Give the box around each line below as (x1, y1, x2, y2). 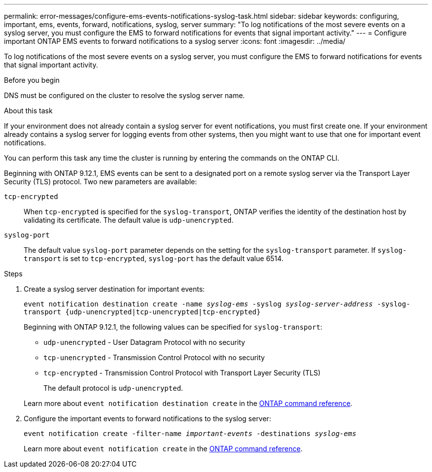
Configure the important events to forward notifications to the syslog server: (24, 414, 271, 423)
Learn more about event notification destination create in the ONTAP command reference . (24, 399, 353, 407)
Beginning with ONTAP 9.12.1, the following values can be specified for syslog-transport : (24, 323, 323, 331)
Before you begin (4, 76, 60, 84)
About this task (4, 106, 53, 115)
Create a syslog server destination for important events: (24, 285, 205, 293)
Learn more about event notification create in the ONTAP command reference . (24, 444, 303, 453)
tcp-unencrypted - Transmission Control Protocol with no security (43, 353, 265, 362)
